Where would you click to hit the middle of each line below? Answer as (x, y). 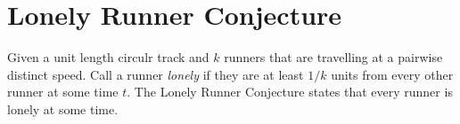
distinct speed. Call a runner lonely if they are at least (156, 74)
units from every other (392, 74)
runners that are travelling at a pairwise (333, 57)
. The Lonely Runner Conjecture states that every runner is (290, 92)
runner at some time (63, 92)
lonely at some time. (63, 108)
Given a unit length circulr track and (108, 57)
